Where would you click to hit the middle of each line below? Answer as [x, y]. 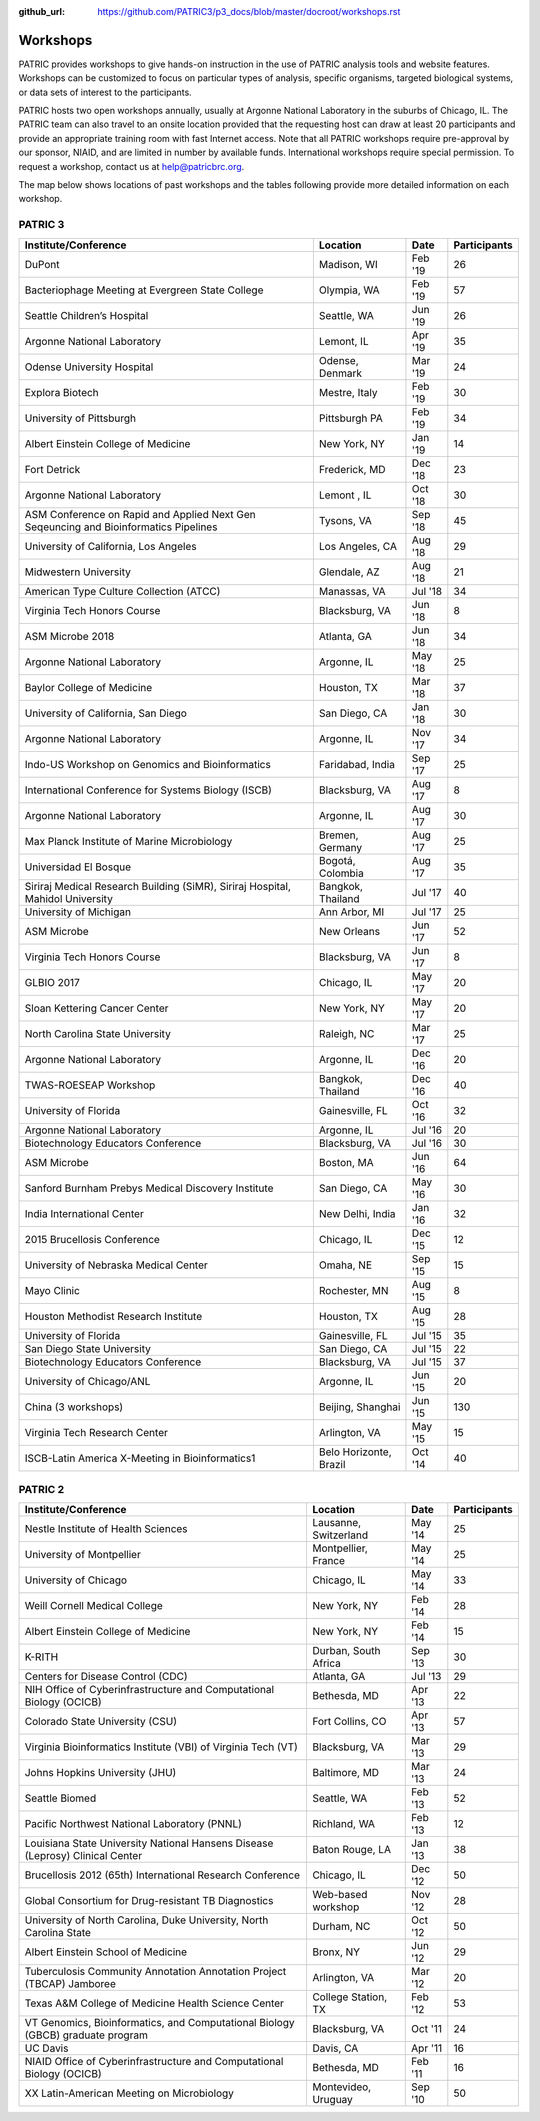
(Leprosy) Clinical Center [83, 1856]
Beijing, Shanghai [359, 1407]
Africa [326, 1663]
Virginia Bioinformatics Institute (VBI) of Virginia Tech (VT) [161, 1747]
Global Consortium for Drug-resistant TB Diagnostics [149, 1901]
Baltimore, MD [345, 1773]
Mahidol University [69, 898]
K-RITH [41, 1657]
